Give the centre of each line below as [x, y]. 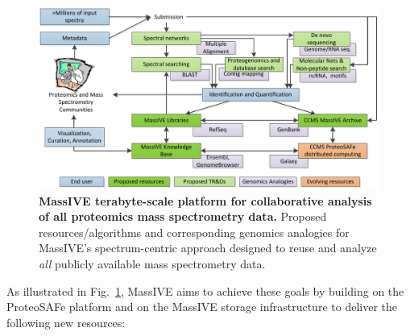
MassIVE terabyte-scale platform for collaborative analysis [205, 200]
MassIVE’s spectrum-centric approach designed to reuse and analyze [208, 248]
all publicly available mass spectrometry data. [152, 264]
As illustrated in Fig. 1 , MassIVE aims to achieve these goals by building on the [205, 290]
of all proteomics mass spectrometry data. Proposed [183, 216]
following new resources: [66, 322]
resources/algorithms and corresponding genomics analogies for [194, 232]
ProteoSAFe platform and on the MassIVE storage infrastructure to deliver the [202, 307]
